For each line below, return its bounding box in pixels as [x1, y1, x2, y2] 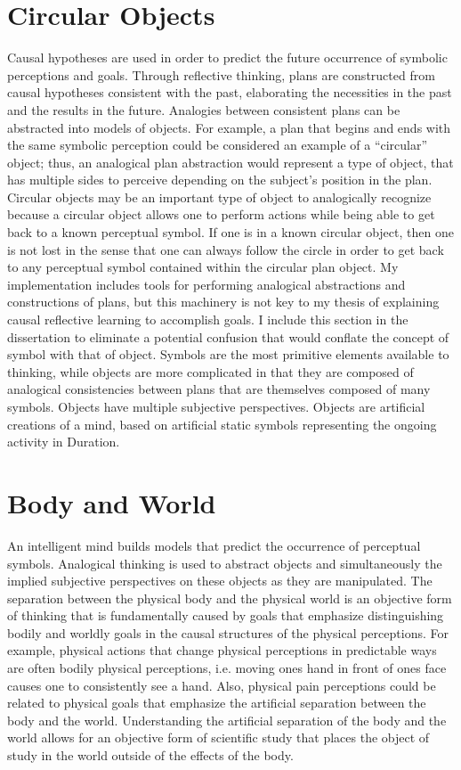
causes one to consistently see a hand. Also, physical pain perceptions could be [7, 676, 436, 694]
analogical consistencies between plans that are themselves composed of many [7, 380, 431, 398]
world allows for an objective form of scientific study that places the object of [7, 728, 430, 747]
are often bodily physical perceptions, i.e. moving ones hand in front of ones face [7, 659, 447, 677]
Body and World [7, 484, 216, 520]
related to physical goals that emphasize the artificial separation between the [7, 693, 426, 712]
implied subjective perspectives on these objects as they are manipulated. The [7, 571, 433, 590]
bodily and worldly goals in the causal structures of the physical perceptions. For [7, 623, 449, 642]
